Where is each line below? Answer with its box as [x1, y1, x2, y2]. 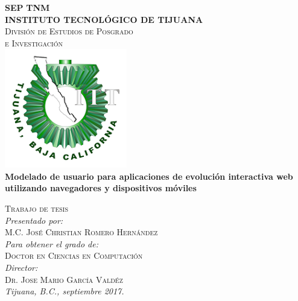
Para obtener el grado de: [5, 237, 98, 250]
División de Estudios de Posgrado [5, 25, 133, 37]
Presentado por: [5, 214, 63, 226]
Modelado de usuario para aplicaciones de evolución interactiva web [5, 170, 293, 182]
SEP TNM [5, 1, 50, 13]
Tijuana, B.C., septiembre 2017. [5, 285, 124, 297]
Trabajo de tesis [5, 202, 69, 215]
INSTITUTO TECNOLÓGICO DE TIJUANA [5, 13, 203, 25]
